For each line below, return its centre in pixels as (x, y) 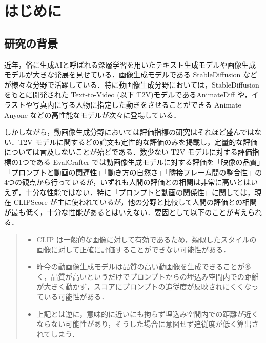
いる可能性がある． (76, 297)
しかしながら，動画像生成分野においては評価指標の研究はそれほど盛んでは (129, 132)
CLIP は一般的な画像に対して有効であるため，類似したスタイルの (147, 239)
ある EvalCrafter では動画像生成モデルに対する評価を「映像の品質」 (148, 162)
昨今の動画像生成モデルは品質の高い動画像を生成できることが (141, 266)
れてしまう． (58, 334)
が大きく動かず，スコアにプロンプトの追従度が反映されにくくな (144, 286)
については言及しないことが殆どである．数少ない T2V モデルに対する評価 (128, 152)
